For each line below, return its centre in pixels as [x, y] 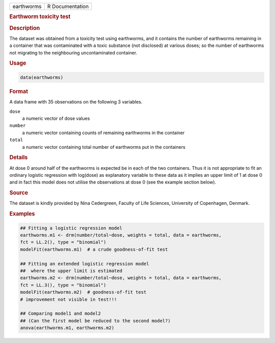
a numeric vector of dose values [56, 118]
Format [19, 91]
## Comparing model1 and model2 [61, 314]
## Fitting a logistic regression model [71, 228]
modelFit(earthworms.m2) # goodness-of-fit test [83, 292]
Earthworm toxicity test [40, 17]
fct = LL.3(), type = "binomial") [63, 285]
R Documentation [68, 6]
